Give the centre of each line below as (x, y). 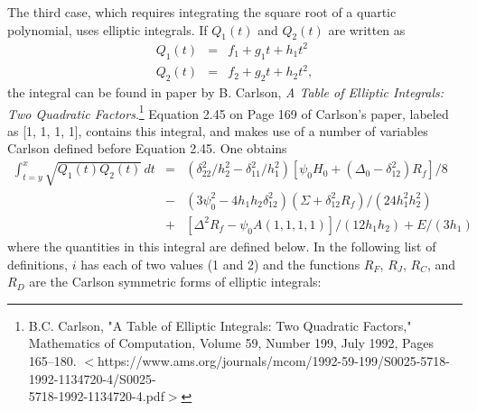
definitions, (37, 264)
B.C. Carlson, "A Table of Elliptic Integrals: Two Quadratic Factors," (220, 325)
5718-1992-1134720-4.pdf (96, 396)
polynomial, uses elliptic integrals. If (108, 29)
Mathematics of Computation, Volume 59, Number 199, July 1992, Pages (231, 343)
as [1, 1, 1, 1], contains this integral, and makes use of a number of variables (218, 130)
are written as (367, 29)
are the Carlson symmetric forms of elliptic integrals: (175, 282)
